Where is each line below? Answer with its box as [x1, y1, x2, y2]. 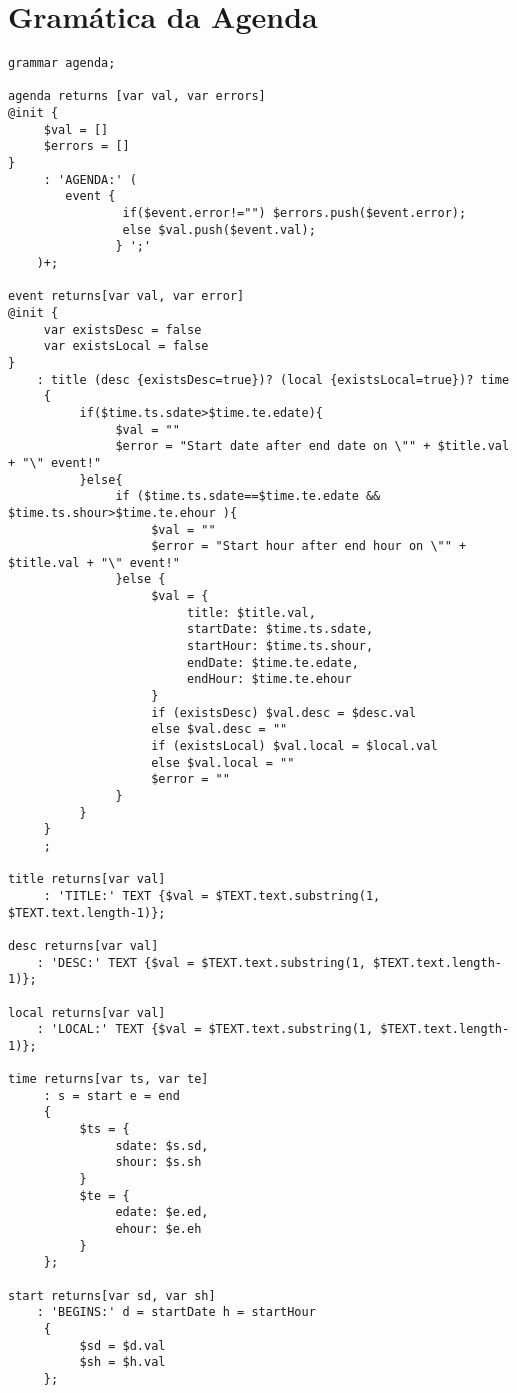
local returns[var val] [8, 1005, 166, 1020]
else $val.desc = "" [151, 722, 288, 737]
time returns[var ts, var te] [8, 1072, 209, 1087]
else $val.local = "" [151, 755, 295, 770]
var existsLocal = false [43, 339, 209, 354]
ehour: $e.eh [115, 1222, 202, 1237]
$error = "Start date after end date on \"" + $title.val [115, 439, 510, 454]
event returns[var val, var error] [8, 289, 245, 304]
